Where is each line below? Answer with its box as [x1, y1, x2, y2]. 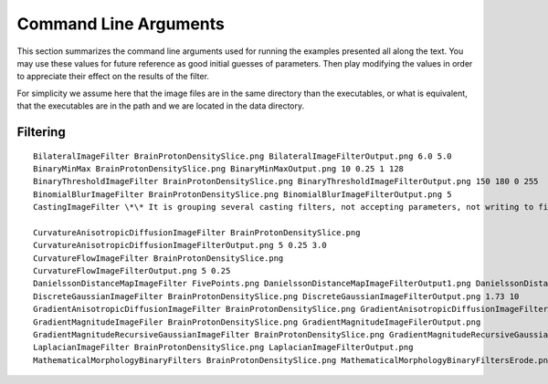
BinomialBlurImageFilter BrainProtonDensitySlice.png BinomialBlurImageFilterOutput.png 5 [33, 189, 452, 200]
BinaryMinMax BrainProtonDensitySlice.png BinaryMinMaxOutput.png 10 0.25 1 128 [33, 163, 405, 173]
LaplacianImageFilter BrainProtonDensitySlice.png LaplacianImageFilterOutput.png [33, 342, 414, 353]
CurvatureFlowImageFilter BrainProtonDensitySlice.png [33, 253, 284, 264]
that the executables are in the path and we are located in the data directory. [16, 100, 305, 111]
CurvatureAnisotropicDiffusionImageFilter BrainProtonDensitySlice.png [33, 227, 361, 237]
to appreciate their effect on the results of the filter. [16, 71, 210, 82]
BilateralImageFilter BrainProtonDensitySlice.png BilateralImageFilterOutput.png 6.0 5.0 [33, 150, 452, 161]
